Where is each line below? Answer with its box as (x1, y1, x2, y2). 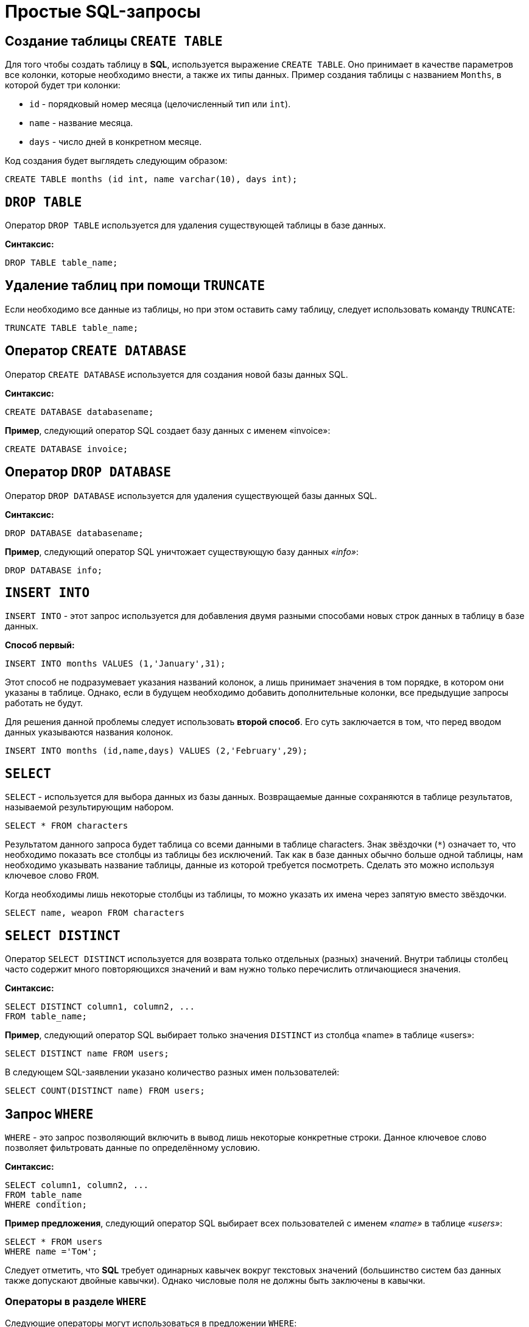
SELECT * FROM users (5, 1236, 103, 1247)
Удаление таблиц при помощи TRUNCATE (5, 278, 265, 294)
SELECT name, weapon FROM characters (5, 908, 185, 918)
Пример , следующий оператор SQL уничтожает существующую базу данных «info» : (5, 546, 359, 557)
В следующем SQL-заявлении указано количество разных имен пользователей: (5, 1067, 340, 1078)
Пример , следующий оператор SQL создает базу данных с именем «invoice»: (5, 425, 331, 436)
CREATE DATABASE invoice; (5, 444, 128, 454)
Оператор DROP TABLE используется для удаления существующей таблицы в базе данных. (5, 220, 386, 231)
